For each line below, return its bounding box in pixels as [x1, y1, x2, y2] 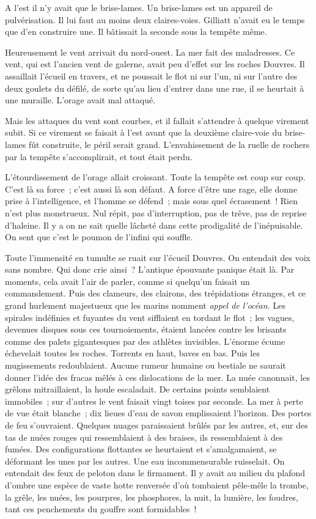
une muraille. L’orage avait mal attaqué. [5, 94, 156, 106]
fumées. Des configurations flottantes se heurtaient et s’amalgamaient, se [5, 443, 277, 455]
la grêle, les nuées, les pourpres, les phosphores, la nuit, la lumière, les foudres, [5, 490, 299, 503]
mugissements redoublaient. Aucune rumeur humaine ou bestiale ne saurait [5, 359, 286, 372]
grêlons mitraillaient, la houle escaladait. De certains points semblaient [5, 383, 270, 396]
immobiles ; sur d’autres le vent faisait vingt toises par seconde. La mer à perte [5, 394, 303, 407]
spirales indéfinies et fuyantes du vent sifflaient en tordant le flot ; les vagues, [5, 311, 295, 323]
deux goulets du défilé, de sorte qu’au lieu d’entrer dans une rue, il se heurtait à [5, 81, 304, 94]
